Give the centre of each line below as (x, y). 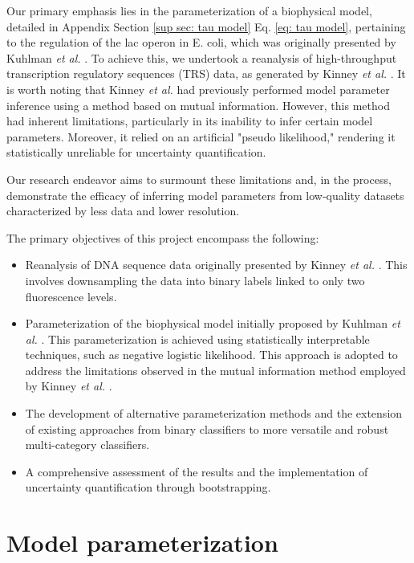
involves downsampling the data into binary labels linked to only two (195, 280)
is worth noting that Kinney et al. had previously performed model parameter (198, 89)
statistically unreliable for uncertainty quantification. (136, 152)
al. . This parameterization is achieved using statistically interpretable (197, 339)
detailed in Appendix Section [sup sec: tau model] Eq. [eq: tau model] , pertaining (206, 26)
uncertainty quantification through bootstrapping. (148, 487)
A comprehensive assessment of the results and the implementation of (197, 471)
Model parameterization (142, 543)
